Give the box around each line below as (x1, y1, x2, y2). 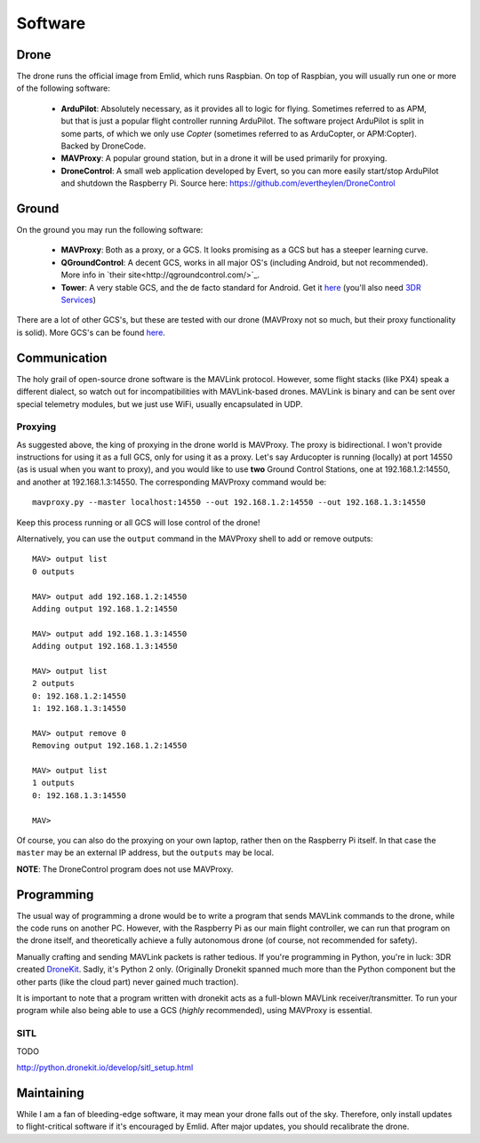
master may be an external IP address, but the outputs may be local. (16, 847, 275, 858)
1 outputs (32, 778, 75, 788)
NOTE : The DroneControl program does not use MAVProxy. (16, 863, 234, 875)
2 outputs (32, 678, 75, 689)
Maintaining (16, 1085, 84, 1100)
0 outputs (32, 566, 75, 577)
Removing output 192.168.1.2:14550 (32, 740, 188, 751)
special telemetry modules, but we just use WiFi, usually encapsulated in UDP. (16, 398, 303, 409)
